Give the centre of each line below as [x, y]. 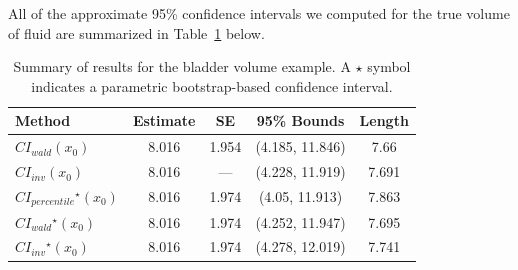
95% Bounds [300, 120]
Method [43, 120]
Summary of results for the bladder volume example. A [182, 66]
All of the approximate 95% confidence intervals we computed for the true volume [259, 13]
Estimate [164, 120]
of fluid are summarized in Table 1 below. [136, 32]
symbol [389, 66]
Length [384, 120]
